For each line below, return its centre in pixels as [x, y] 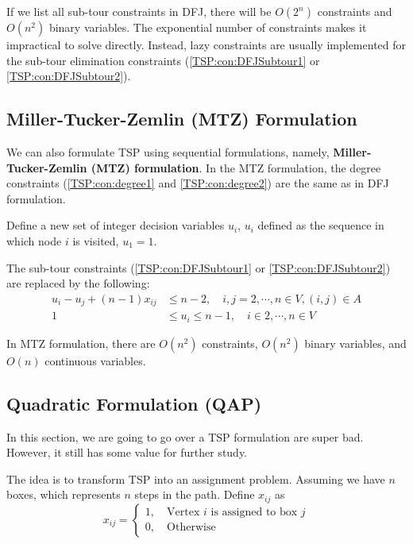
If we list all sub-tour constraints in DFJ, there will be [139, 11]
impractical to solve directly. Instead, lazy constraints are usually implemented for [206, 44]
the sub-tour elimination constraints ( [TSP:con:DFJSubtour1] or [163, 60]
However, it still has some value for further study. [127, 452]
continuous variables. [95, 360]
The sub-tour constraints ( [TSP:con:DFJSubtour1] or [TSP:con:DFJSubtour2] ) [199, 267]
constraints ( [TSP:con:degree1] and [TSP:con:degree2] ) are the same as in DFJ [198, 183]
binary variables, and [355, 343]
